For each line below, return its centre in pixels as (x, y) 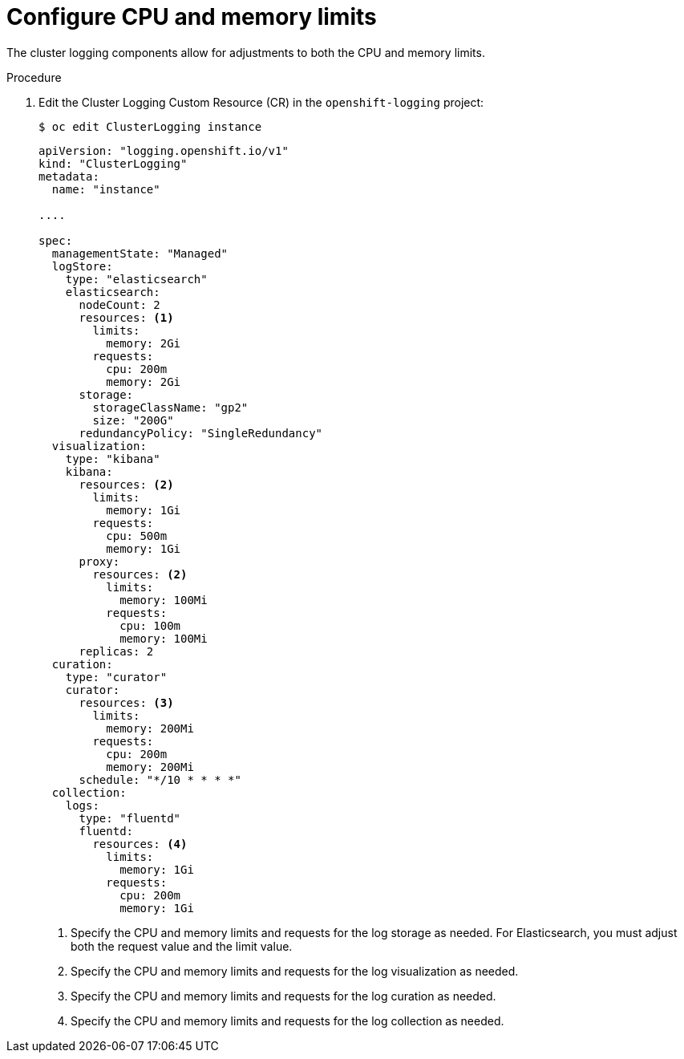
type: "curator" (116, 677)
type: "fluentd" (130, 818)
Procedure (34, 77)
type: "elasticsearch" (136, 279)
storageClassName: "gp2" (170, 407)
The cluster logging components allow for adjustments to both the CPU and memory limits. (246, 52)
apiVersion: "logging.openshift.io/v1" (164, 150)
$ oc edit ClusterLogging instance (150, 126)
